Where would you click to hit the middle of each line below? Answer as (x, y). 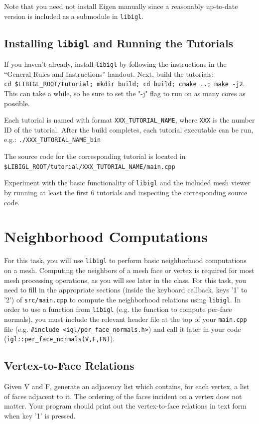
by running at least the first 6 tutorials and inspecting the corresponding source (126, 192)
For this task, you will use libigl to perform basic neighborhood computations (125, 260)
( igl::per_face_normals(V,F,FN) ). (60, 339)
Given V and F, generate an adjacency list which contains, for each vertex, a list (127, 386)
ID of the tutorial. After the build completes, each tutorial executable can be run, (129, 129)
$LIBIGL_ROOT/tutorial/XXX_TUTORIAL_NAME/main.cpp (90, 167)
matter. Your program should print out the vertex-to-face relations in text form (125, 406)
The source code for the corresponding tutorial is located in (95, 156)
